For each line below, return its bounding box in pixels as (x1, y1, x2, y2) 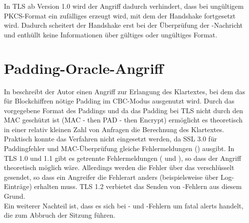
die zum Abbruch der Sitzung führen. (4, 210, 115, 220)
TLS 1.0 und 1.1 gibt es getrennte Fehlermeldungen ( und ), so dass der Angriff (4, 153, 241, 163)
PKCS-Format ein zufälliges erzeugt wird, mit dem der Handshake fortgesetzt (4, 10, 236, 20)
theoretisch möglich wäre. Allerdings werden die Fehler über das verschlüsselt (4, 162, 234, 172)
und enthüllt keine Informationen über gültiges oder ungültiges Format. (4, 29, 217, 39)
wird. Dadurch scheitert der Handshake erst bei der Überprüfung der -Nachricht (4, 20, 243, 30)
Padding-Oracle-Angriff (4, 58, 164, 78)
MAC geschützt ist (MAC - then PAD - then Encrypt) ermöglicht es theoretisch (4, 115, 243, 125)
